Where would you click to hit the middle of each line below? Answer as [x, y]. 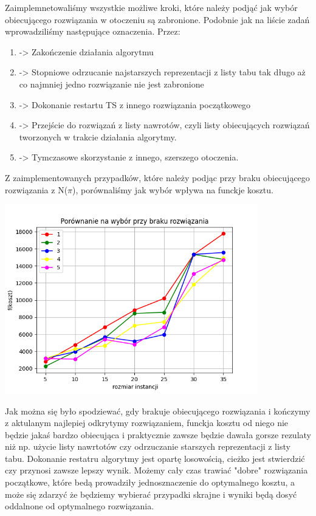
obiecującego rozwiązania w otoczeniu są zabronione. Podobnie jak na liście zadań [157, 19]
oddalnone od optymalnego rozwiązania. [80, 506]
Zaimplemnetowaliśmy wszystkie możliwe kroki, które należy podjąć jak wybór [151, 7]
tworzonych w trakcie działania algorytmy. [98, 136]
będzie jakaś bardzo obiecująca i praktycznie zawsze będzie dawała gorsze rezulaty [158, 434]
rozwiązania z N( [36, 189]
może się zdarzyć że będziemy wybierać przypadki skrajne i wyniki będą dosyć [151, 494]
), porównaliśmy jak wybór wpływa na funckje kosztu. [173, 189]
